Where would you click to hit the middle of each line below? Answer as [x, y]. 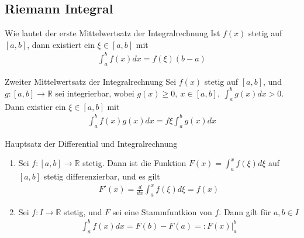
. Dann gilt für [245, 211]
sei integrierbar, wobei [95, 93]
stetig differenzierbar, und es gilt [102, 176]
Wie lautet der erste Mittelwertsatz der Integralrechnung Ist [113, 33]
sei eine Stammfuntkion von [162, 211]
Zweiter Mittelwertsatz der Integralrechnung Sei [91, 81]
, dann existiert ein [61, 44]
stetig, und [83, 211]
